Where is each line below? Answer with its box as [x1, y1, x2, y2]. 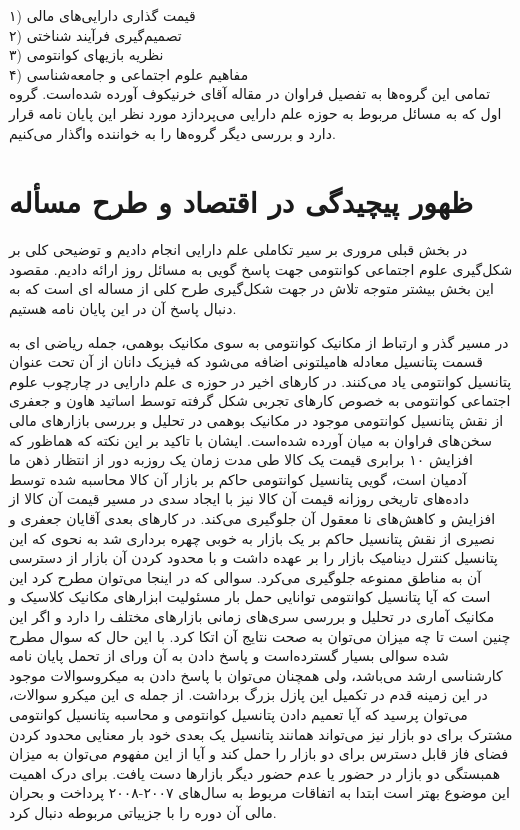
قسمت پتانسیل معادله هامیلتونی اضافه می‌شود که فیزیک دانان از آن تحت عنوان [9, 351, 484, 372]
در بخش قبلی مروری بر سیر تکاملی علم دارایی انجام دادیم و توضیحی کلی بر [9, 239, 468, 260]
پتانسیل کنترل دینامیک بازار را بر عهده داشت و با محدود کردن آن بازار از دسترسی [9, 547, 498, 568]
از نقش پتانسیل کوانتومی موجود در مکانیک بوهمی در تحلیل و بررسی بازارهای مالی [9, 410, 504, 431]
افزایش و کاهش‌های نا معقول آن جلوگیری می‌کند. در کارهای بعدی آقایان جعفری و [9, 508, 496, 528]
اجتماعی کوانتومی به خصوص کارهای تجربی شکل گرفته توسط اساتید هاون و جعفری [9, 390, 511, 411]
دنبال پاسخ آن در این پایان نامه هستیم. [9, 298, 237, 319]
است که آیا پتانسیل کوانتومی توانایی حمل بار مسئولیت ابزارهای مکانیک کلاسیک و [9, 586, 491, 607]
